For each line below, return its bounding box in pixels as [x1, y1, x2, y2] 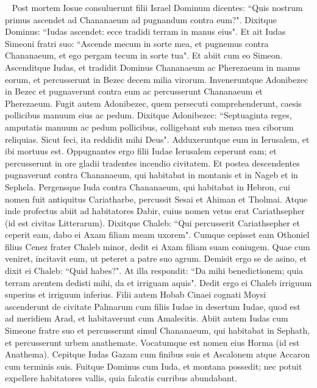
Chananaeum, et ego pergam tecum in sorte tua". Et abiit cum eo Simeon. [5, 49, 283, 62]
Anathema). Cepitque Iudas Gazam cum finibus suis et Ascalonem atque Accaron [5, 348, 310, 361]
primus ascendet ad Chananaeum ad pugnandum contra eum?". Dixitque [5, 13, 277, 26]
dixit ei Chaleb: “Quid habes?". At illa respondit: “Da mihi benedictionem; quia [5, 264, 304, 277]
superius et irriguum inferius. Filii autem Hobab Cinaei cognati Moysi [5, 288, 266, 301]
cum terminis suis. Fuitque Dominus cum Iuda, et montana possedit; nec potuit [5, 359, 302, 372]
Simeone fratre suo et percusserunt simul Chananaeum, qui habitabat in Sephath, [5, 324, 310, 337]
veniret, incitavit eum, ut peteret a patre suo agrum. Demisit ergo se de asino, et [5, 252, 307, 265]
